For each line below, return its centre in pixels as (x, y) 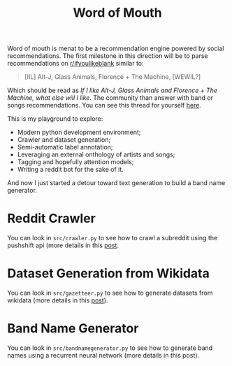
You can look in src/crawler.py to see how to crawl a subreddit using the (113, 238)
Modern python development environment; (79, 132)
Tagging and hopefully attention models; (75, 162)
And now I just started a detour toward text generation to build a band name (116, 183)
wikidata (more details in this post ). (58, 300)
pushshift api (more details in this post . (63, 245)
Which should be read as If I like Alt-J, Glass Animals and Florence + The (113, 90)
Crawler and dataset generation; (64, 140)
